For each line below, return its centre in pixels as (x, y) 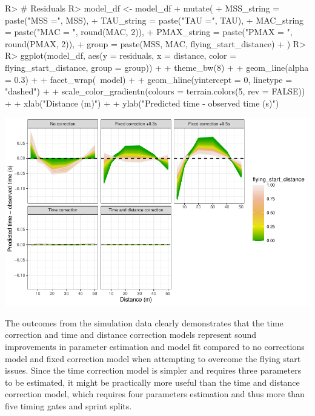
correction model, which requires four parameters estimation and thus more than (155, 394)
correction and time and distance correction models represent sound (131, 335)
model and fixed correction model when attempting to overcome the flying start (153, 358)
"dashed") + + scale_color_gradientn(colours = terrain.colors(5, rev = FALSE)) (155, 91)
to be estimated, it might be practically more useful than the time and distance (152, 382)
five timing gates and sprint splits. (68, 405)
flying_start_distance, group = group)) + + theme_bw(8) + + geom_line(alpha (157, 67)
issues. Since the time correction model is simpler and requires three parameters (153, 370)
